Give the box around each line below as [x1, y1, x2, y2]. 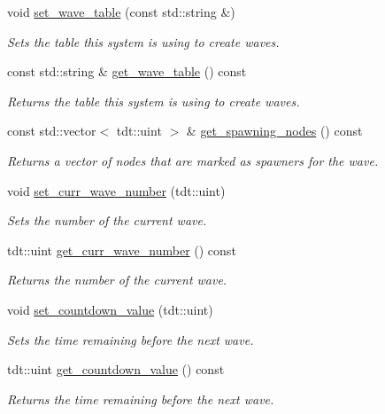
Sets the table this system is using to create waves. [7, 32, 280, 51]
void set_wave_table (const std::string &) [7, 3, 235, 20]
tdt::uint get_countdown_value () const [7, 360, 225, 379]
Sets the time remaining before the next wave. [7, 330, 254, 348]
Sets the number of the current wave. [7, 211, 207, 230]
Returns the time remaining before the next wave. [7, 389, 274, 408]
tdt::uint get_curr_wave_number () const [7, 240, 236, 259]
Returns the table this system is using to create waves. [7, 91, 300, 110]
